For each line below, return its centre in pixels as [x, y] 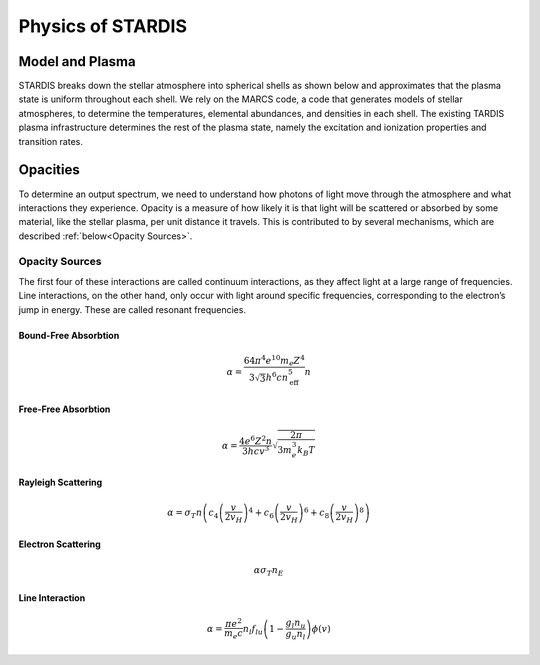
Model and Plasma [77, 61]
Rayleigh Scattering [60, 482]
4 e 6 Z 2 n [255, 440]
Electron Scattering [60, 544]
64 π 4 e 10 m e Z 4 [274, 361]
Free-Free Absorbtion [64, 409]
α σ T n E [268, 571]
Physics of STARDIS [102, 26]
